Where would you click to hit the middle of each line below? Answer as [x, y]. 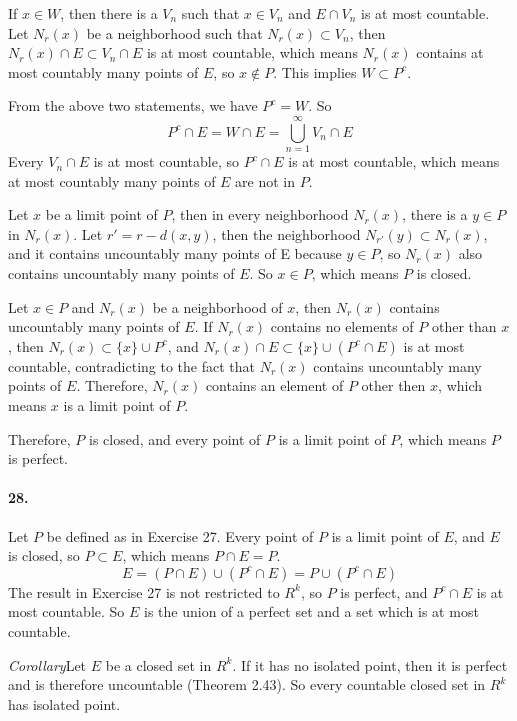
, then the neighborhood [286, 233]
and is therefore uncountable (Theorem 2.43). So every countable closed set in [247, 684]
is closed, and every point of [175, 438]
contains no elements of [342, 326]
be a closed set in [158, 664]
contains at [450, 52]
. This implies [315, 71]
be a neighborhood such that [174, 32]
